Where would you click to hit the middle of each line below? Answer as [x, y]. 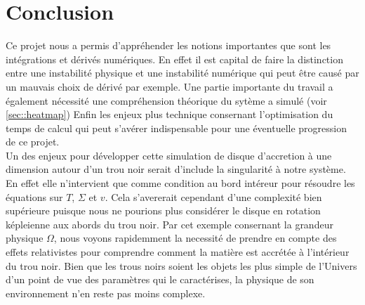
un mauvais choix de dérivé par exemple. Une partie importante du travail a [170, 86]
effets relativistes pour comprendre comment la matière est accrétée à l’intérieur [178, 252]
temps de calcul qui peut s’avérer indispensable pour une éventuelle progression [176, 128]
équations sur [34, 196]
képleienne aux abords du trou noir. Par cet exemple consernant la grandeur [170, 224]
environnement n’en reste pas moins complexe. [106, 293]
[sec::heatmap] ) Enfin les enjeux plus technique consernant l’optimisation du [170, 114]
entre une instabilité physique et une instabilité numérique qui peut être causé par [182, 73]
